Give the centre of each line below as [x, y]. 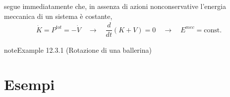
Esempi [29, 84]
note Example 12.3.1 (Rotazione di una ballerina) [78, 50]
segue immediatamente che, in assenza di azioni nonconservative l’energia [115, 6]
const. [213, 30]
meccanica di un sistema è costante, [58, 16]
